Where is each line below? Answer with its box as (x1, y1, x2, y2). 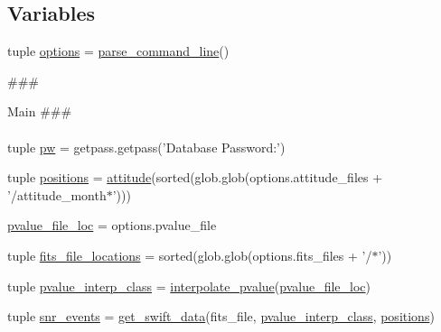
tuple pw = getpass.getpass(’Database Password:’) (7, 137, 286, 156)
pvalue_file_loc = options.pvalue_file (7, 216, 217, 235)
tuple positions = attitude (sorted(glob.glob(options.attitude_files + (7, 168, 383, 187)
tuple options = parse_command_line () (7, 41, 230, 60)
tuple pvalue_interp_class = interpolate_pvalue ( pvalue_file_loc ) (7, 276, 371, 295)
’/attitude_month (7, 185, 107, 204)
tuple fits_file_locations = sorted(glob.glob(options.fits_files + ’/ (7, 245, 372, 264)
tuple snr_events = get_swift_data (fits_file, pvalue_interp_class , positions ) (7, 307, 435, 326)
